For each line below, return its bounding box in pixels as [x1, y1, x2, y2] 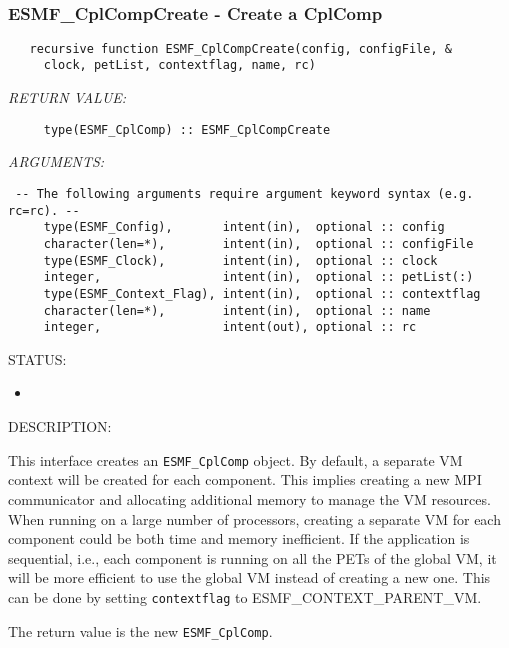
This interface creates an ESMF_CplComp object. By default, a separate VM [8, 449, 463, 470]
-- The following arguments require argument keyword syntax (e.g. [15, 186, 474, 201]
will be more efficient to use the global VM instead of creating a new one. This [8, 567, 491, 588]
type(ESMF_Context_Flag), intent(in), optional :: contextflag [43, 286, 481, 301]
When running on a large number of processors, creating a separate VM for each [8, 508, 501, 529]
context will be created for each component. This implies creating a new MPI [8, 469, 482, 490]
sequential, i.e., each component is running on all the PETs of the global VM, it [8, 547, 497, 568]
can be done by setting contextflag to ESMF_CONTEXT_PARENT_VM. [8, 586, 482, 607]
